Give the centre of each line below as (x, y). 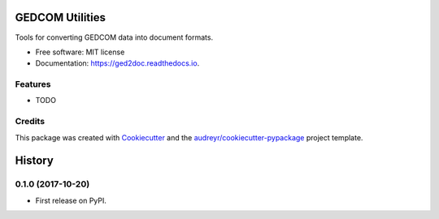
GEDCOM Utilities (60, 17)
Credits (30, 122)
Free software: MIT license (80, 52)
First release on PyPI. (71, 200)
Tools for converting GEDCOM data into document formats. (114, 37)
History (35, 161)
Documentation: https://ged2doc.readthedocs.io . (117, 63)
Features (33, 84)
